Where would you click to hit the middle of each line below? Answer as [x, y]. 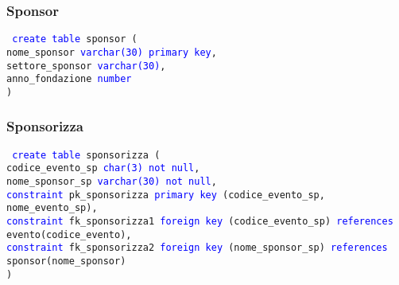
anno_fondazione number [69, 79]
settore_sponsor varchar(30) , [86, 66]
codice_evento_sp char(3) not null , [103, 168]
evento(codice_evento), [69, 234]
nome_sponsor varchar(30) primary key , [112, 52]
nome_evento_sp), [52, 208]
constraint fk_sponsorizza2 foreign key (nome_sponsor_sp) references [197, 248]
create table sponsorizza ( [86, 155]
